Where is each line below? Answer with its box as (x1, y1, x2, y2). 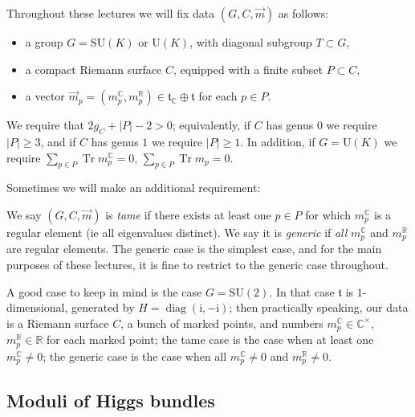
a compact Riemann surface (25, 60, 162, 77)
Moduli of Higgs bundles (6, 387, 215, 412)
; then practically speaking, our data (229, 299, 409, 316)
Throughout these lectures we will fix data (6, 5, 215, 21)
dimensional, (6, 299, 68, 316)
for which (305, 206, 352, 223)
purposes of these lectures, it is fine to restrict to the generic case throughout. (6, 256, 389, 273)
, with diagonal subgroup (189, 34, 312, 50)
